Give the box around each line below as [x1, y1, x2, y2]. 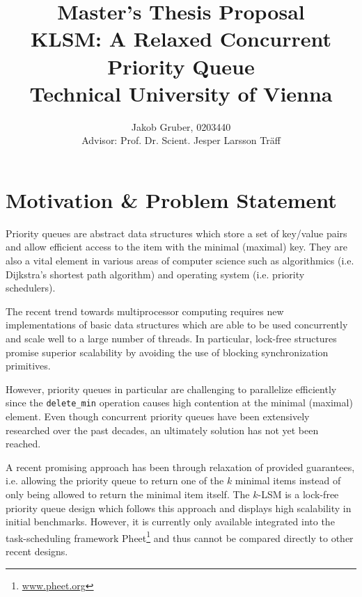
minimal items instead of [235, 473, 341, 488]
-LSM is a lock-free [258, 486, 339, 501]
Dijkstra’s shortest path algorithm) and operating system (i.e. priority [6, 266, 305, 281]
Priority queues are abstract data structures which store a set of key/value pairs [6, 225, 347, 240]
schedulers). [6, 280, 56, 295]
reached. [6, 436, 41, 451]
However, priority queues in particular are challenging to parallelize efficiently [6, 381, 337, 396]
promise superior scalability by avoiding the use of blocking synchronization [6, 344, 329, 359]
